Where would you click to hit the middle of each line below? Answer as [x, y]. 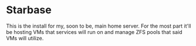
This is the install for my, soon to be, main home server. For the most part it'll [99, 26]
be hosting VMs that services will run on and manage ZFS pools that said [94, 32]
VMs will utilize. [25, 38]
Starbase [29, 10]
